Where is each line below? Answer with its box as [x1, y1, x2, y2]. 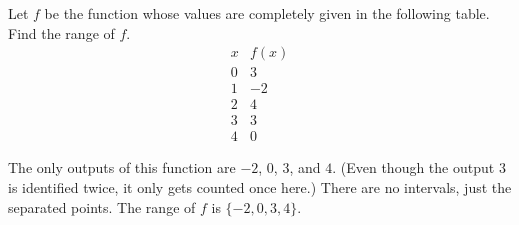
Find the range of [8, 22, 115, 43]
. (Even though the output [332, 157, 495, 178]
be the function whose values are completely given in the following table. [44, 3, 490, 23]
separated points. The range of [8, 196, 196, 217]
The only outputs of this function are [8, 157, 236, 178]
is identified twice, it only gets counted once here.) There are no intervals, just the [8, 176, 512, 197]
